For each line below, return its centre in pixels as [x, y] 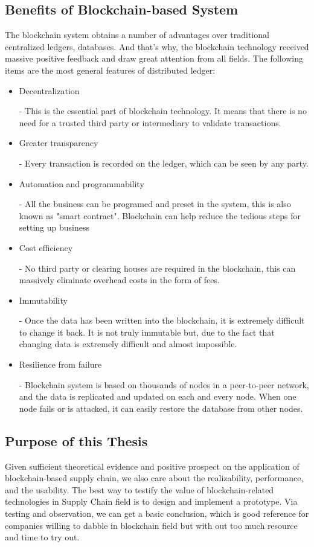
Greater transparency [59, 143]
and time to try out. [42, 537]
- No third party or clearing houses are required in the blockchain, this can [157, 268]
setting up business [54, 227]
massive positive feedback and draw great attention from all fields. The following [154, 58]
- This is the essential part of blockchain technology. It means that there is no [163, 111]
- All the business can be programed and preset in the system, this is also [155, 204]
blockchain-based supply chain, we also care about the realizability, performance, [154, 478]
